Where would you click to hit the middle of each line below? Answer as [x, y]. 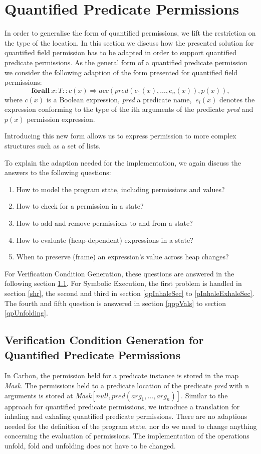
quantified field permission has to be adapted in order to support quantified [120, 52]
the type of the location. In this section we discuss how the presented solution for [129, 42]
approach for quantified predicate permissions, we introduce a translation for [122, 406]
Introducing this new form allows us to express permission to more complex [120, 136]
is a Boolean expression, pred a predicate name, [119, 99]
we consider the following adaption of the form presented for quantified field [121, 72]
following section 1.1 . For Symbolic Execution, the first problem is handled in [123, 283]
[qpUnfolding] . [26, 313]
